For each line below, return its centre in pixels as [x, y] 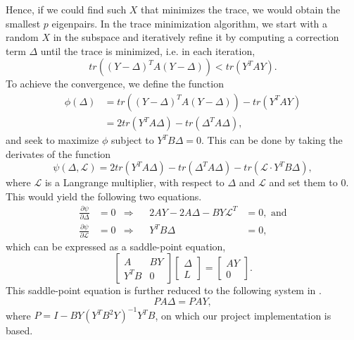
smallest [23, 23]
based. [19, 330]
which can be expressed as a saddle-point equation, [116, 246]
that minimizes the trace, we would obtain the [241, 9]
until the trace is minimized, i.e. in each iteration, [148, 50]
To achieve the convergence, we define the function [115, 84]
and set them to [303, 182]
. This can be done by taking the [272, 140]
